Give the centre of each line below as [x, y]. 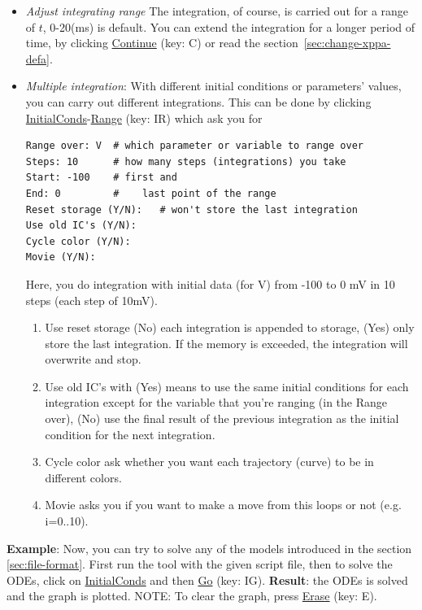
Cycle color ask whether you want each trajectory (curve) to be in [209, 462]
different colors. [83, 477]
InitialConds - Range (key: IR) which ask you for [144, 118]
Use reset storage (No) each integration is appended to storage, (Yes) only [230, 327]
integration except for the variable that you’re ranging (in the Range [216, 402]
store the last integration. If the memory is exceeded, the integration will [226, 343]
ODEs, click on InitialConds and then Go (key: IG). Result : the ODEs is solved [207, 579]
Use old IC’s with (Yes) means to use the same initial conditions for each [227, 386]
